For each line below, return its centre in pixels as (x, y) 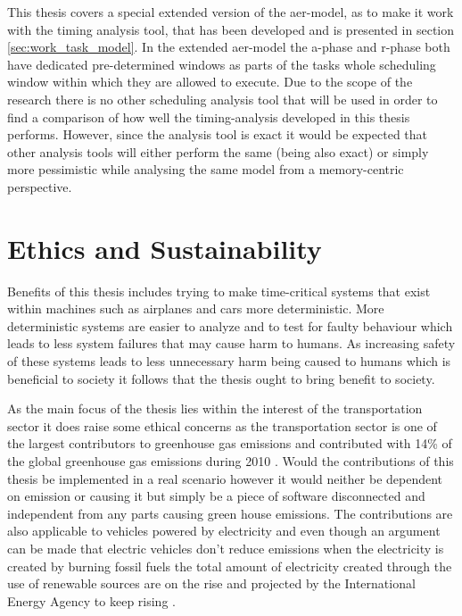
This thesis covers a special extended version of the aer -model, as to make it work (231, 12)
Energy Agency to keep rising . (91, 600)
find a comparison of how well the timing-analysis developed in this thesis (209, 117)
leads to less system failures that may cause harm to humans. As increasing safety (231, 343)
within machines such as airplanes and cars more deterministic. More (196, 308)
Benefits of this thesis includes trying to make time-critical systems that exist (219, 291)
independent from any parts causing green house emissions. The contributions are (230, 513)
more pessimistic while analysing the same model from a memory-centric (206, 169)
